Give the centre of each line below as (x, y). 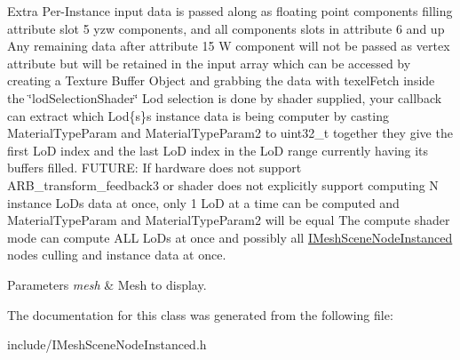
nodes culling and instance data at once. (117, 255)
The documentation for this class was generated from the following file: (200, 314)
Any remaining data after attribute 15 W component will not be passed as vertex (229, 46)
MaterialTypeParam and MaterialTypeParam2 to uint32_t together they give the (230, 133)
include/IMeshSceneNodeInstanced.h (107, 344)
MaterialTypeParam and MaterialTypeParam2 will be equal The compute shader (229, 220)
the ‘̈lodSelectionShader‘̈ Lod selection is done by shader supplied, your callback (225, 97)
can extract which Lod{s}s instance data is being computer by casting (198, 115)
